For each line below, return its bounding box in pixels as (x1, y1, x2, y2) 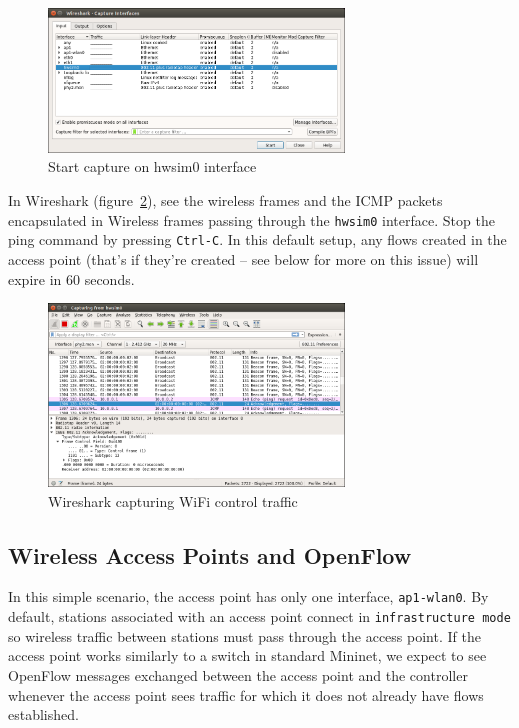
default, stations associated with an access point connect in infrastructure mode (8, 606, 511, 627)
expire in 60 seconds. (8, 268, 135, 289)
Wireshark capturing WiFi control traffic (48, 490, 298, 511)
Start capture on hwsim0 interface (48, 156, 257, 177)
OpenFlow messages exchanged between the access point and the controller (8, 664, 468, 685)
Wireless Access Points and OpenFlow (8, 539, 412, 570)
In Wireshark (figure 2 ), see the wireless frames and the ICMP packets (8, 190, 443, 211)
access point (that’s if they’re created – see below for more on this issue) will (8, 248, 479, 269)
